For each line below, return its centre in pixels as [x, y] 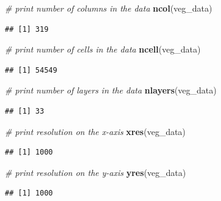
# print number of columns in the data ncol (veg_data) [109, 8]
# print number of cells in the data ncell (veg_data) [103, 49]
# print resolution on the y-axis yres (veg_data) [96, 172]
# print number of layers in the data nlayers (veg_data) [111, 90]
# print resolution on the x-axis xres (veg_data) [95, 131]
